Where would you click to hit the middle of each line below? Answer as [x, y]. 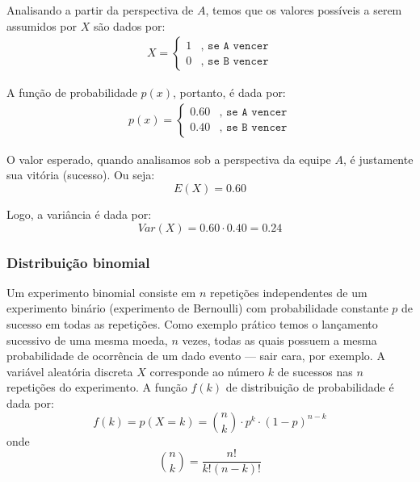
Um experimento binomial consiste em [101, 292]
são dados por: [129, 25]
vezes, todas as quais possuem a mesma [279, 339]
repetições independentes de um [289, 292]
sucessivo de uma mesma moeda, [87, 339]
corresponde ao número [207, 371]
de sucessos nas [315, 371]
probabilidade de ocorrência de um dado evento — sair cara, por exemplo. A [196, 356]
